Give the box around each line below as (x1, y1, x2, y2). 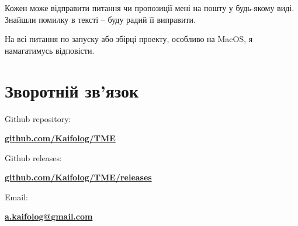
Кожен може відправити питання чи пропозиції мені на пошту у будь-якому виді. (5, 2, 294, 13)
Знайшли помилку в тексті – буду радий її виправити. (5, 13, 196, 25)
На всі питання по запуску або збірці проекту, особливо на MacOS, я (5, 33, 253, 45)
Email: (5, 190, 28, 203)
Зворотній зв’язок (5, 78, 139, 102)
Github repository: (5, 112, 71, 124)
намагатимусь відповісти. (5, 44, 95, 56)
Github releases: (5, 151, 62, 164)
